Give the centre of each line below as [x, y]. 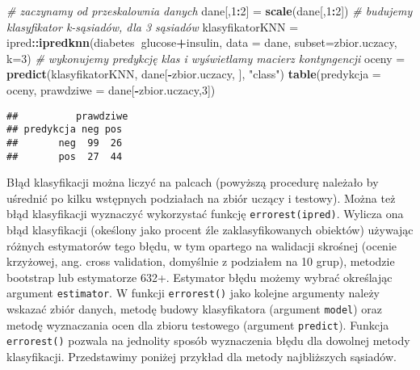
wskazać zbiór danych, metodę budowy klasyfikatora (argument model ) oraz [195, 309]
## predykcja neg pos [65, 130]
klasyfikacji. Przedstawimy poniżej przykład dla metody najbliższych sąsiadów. [202, 357]
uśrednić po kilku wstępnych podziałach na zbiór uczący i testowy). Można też [201, 198]
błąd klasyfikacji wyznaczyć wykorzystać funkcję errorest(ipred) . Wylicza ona [205, 214]
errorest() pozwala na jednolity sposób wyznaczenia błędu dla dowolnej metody [208, 341]
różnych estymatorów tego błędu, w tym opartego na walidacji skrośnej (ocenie [202, 245]
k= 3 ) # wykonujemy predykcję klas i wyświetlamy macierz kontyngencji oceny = [206, 58]
